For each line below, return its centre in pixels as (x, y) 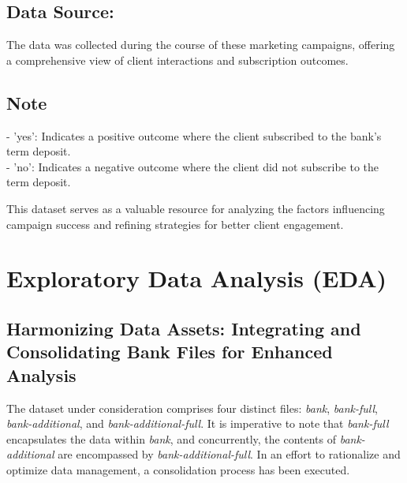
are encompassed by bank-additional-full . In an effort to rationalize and (229, 454)
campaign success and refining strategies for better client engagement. (175, 224)
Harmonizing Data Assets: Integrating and (184, 328)
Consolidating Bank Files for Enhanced (170, 352)
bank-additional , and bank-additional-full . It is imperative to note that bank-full (198, 423)
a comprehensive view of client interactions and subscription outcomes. (177, 60)
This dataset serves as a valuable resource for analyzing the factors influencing (196, 208)
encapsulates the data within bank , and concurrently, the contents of (171, 438)
